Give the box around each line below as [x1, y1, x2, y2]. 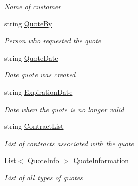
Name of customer [4, 1, 61, 11]
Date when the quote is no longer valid [4, 103, 124, 114]
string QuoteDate [4, 52, 58, 63]
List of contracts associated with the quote [4, 138, 134, 148]
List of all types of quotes [4, 172, 83, 182]
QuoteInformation [73, 155, 129, 166]
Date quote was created [4, 69, 76, 80]
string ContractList [4, 121, 64, 131]
